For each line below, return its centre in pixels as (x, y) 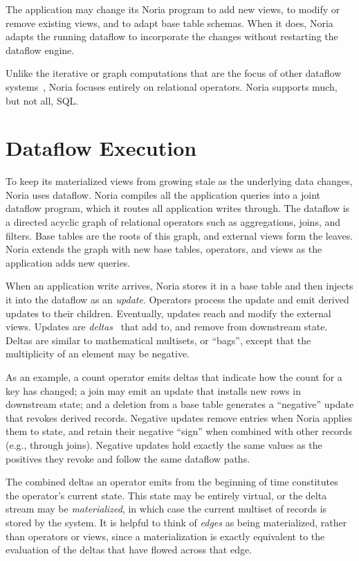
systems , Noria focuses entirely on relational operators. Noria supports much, (172, 86)
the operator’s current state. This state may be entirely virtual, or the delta (166, 495)
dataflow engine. (40, 50)
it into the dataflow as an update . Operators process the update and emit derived (177, 300)
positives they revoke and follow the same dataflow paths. (128, 458)
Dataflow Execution (101, 148)
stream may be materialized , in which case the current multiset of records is (166, 509)
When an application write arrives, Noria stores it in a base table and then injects (179, 286)
